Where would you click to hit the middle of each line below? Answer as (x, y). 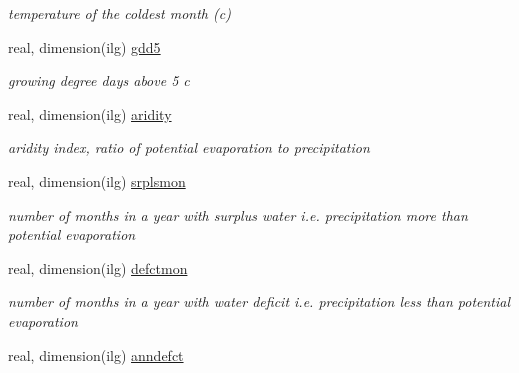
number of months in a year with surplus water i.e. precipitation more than (238, 214)
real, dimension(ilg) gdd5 (84, 46)
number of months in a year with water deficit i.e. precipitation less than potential (259, 301)
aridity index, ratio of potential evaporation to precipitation (189, 147)
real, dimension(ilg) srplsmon (97, 180)
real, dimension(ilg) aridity (90, 113)
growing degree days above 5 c (99, 80)
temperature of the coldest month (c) (119, 13)
